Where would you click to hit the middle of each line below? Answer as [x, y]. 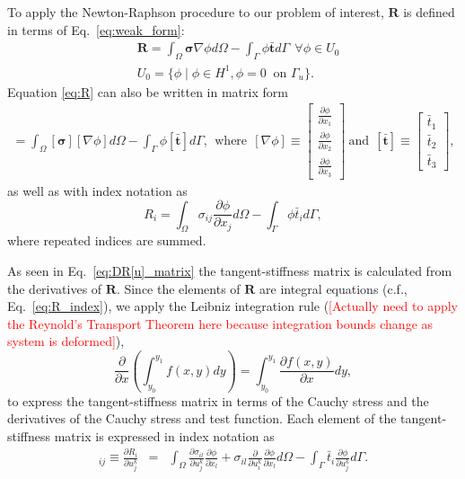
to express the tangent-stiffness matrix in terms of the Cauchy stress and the [218, 400]
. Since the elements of [178, 288]
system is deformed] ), [66, 341]
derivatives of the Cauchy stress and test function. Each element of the [202, 418]
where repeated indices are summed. [107, 240]
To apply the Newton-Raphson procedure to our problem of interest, [196, 12]
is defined [429, 12]
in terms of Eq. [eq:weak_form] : [96, 29]
